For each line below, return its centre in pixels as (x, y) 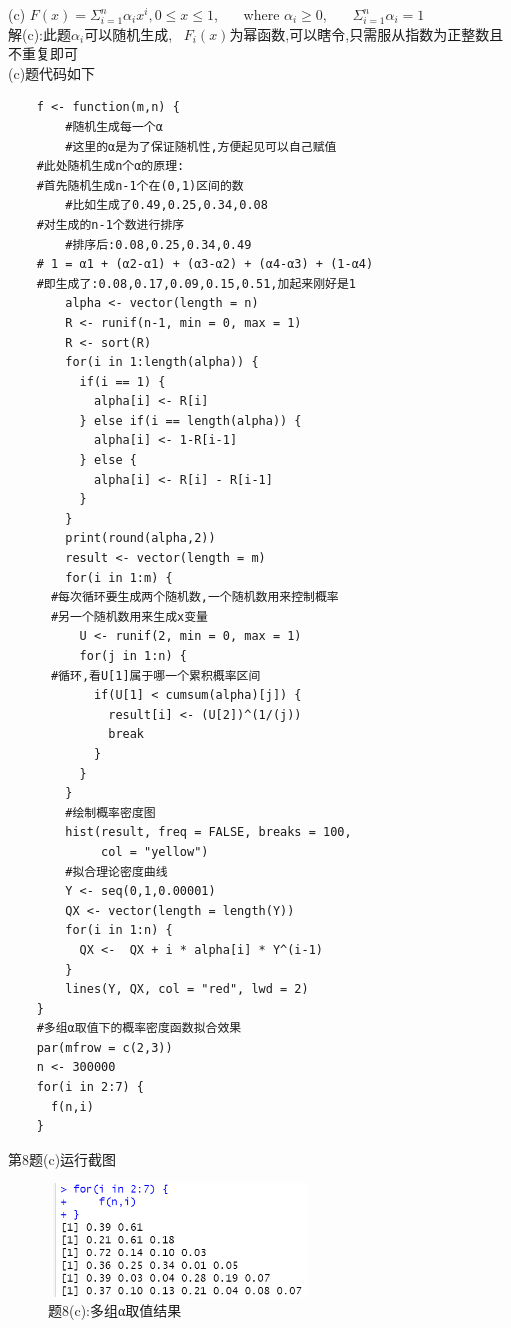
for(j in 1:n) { (133, 656)
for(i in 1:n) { (119, 930)
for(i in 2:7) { (90, 1087)
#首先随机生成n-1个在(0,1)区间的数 (140, 185)
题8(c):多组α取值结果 (115, 1310)
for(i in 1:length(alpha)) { (162, 362)
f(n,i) (72, 1106)
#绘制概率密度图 (110, 812)
